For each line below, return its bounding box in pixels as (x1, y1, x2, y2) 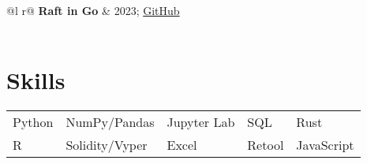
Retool (247, 136, 284, 155)
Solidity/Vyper (66, 136, 148, 155)
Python (13, 113, 54, 132)
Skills (6, 64, 66, 96)
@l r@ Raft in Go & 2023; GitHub (6, 2, 180, 18)
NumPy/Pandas (66, 113, 155, 132)
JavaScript (296, 136, 354, 155)
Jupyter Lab (167, 113, 235, 132)
